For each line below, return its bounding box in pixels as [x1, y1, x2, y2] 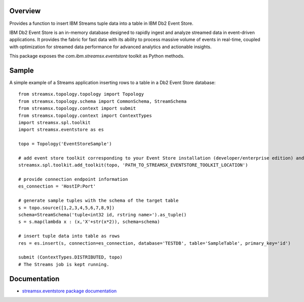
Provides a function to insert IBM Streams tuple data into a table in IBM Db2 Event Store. [9, 20, 194, 26]
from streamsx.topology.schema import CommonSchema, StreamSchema [18, 98, 187, 104]
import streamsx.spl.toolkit [18, 120, 91, 125]
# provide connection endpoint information [18, 176, 128, 182]
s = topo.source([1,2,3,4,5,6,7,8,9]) [18, 205, 115, 210]
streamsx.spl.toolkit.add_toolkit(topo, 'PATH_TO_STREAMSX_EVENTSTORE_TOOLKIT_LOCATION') [18, 162, 248, 168]
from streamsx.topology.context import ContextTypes [18, 112, 152, 119]
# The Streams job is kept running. [18, 261, 109, 267]
